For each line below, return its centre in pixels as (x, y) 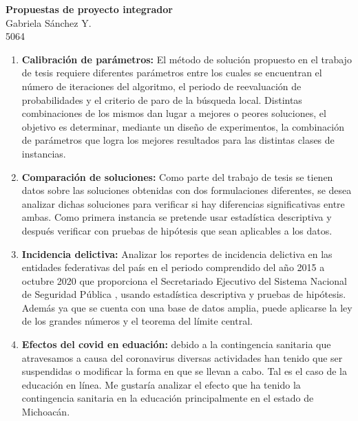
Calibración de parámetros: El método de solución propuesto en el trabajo (187, 59)
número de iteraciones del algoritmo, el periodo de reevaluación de (161, 86)
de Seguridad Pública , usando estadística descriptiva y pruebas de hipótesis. (184, 294)
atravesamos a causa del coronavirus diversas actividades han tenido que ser (182, 357)
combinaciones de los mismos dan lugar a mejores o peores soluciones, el (174, 113)
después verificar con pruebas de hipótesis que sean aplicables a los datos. (177, 230)
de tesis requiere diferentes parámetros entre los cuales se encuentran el (172, 73)
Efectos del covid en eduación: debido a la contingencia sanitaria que (176, 344)
